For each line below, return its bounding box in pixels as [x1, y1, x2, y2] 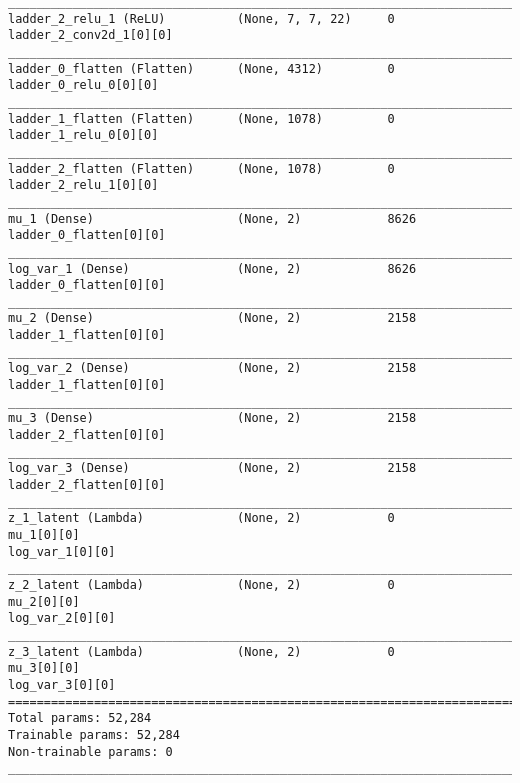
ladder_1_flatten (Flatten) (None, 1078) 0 [8, 111, 395, 126]
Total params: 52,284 [8, 711, 152, 726]
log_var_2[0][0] [8, 611, 116, 626]
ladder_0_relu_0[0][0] [8, 78, 159, 93]
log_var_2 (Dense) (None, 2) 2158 [8, 361, 417, 376]
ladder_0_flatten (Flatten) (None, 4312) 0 [8, 61, 395, 76]
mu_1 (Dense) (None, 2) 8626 [8, 211, 417, 226]
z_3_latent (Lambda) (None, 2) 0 [8, 644, 395, 659]
